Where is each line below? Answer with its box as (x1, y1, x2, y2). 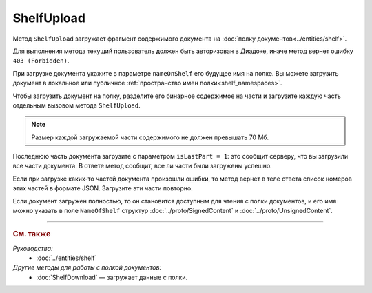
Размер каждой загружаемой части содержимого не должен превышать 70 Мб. (31, 133, 269, 141)
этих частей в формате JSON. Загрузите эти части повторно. (12, 184, 193, 192)
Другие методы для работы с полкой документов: (12, 263, 162, 272)
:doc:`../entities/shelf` (36, 254, 97, 262)
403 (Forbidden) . (12, 57, 70, 65)
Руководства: (12, 244, 53, 252)
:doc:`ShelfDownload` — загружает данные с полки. (36, 273, 188, 281)
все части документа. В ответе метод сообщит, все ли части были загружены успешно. (12, 162, 272, 170)
